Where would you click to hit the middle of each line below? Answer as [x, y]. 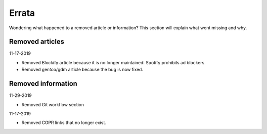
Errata [22, 13]
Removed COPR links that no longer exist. [64, 123]
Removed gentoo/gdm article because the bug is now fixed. [82, 70]
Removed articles [37, 42]
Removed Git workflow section [53, 104]
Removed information [43, 84]
